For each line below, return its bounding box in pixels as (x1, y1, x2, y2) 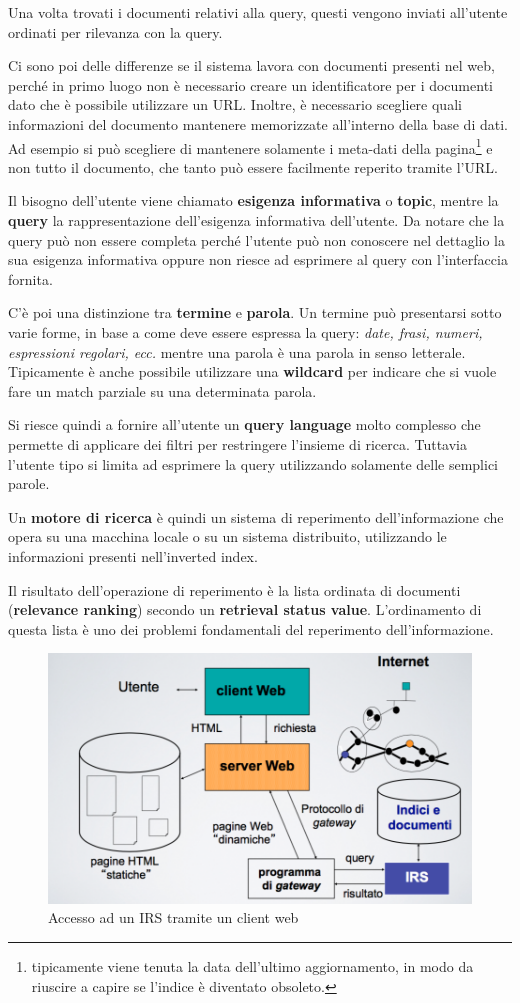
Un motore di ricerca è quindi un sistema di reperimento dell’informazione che (8, 506, 504, 527)
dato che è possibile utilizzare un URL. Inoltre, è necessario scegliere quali (8, 94, 462, 115)
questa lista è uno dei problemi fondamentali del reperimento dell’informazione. (8, 618, 494, 639)
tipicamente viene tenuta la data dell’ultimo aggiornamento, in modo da (31, 955, 474, 976)
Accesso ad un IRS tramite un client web (48, 907, 299, 928)
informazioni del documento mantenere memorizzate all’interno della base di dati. (8, 113, 508, 134)
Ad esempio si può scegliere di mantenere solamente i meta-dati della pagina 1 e (8, 134, 493, 158)
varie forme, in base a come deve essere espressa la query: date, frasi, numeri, (8, 321, 483, 342)
